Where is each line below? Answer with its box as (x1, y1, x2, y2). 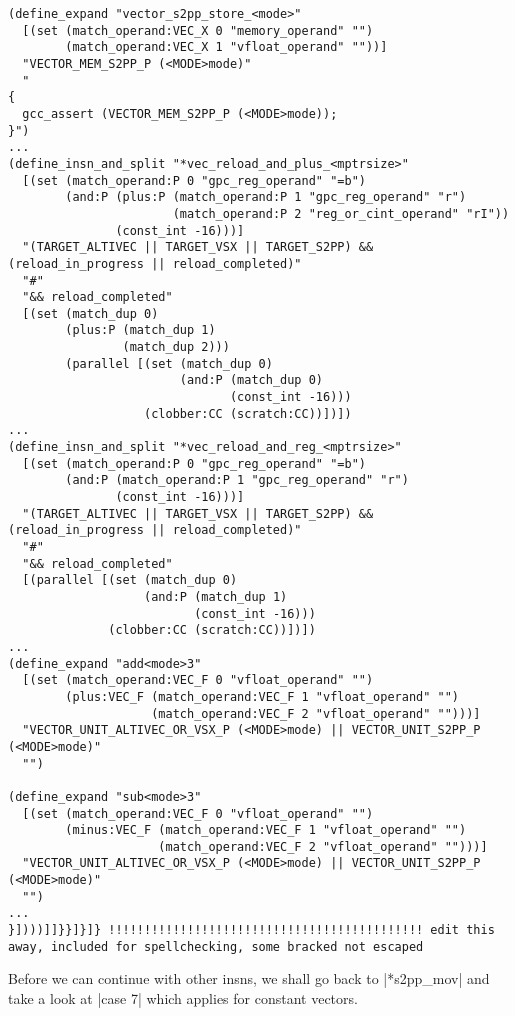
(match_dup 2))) (122, 340, 230, 355)
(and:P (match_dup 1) (144, 589, 288, 604)
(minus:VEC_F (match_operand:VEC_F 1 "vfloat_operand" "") (65, 823, 467, 838)
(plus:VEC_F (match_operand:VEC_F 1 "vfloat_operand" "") (65, 689, 460, 704)
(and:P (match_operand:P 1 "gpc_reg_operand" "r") (65, 473, 409, 488)
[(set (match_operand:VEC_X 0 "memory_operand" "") (22, 23, 374, 38)
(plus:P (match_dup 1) (65, 323, 216, 338)
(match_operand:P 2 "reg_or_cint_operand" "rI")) (172, 206, 510, 221)
